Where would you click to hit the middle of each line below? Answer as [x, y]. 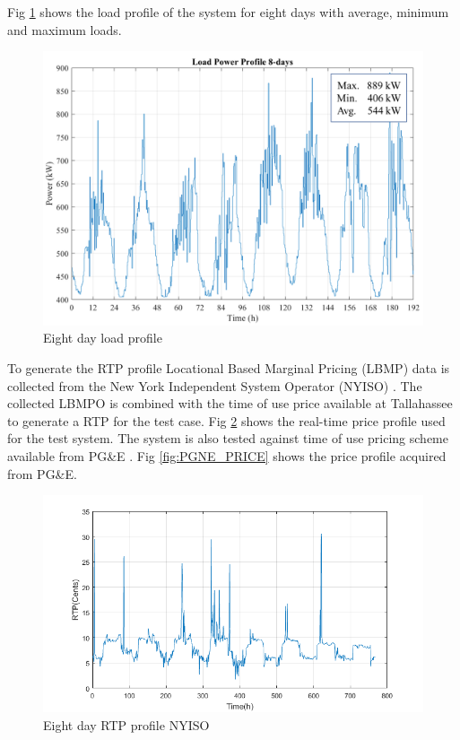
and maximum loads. [65, 29]
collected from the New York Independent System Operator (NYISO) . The [215, 385]
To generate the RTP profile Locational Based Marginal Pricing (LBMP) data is [229, 367]
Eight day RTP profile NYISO [126, 724]
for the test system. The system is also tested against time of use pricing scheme [228, 438]
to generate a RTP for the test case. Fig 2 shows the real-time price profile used [226, 420]
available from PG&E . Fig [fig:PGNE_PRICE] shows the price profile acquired [227, 455]
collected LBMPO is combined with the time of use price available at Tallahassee [230, 403]
